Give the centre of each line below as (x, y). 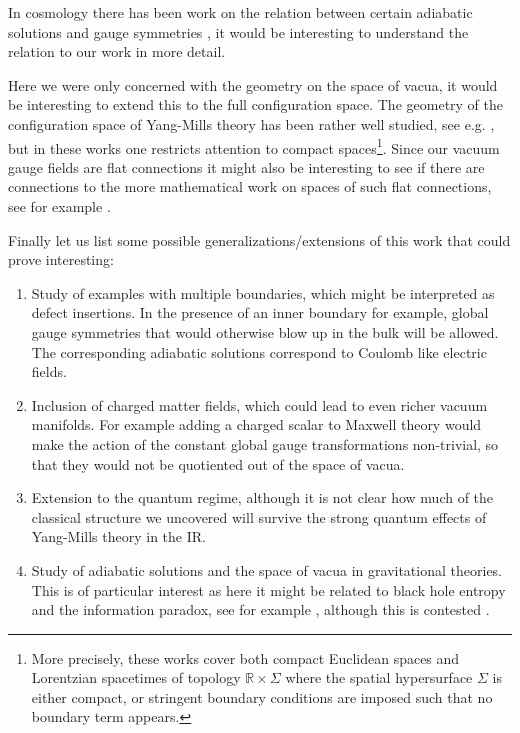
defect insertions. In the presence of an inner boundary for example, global (260, 312)
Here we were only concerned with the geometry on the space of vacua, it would (253, 84)
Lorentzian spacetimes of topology (136, 677)
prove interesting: (61, 259)
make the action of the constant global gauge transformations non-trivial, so (265, 443)
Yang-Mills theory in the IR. (118, 536)
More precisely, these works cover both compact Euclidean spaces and (245, 657)
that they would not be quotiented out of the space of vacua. (218, 463)
